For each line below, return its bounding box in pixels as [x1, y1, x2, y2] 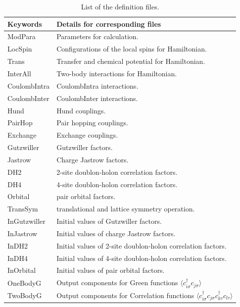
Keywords [7, 18, 42, 29]
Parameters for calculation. [56, 31, 139, 42]
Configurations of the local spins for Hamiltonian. [56, 44, 207, 54]
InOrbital [7, 265, 36, 275]
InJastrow [7, 228, 38, 238]
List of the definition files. [81, 1, 159, 11]
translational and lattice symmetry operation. [56, 204, 195, 214]
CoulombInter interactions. [56, 93, 138, 103]
